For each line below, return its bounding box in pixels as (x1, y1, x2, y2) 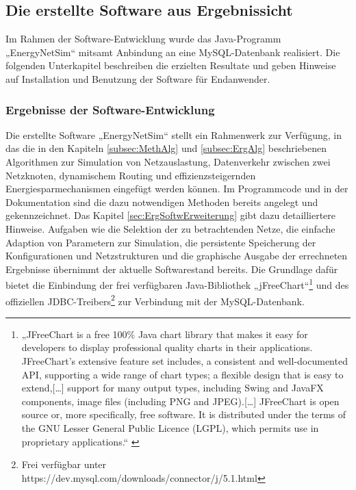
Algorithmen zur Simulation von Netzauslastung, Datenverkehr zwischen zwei (5, 154, 331, 168)
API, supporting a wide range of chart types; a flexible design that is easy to (21, 367, 344, 381)
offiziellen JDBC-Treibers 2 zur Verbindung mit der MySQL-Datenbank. (5, 292, 305, 308)
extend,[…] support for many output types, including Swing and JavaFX (21, 381, 324, 395)
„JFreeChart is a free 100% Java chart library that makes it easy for (21, 326, 308, 341)
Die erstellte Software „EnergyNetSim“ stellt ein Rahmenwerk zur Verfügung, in (5, 127, 342, 142)
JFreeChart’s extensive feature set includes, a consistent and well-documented (21, 354, 348, 368)
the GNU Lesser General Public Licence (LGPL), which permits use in (21, 420, 319, 435)
